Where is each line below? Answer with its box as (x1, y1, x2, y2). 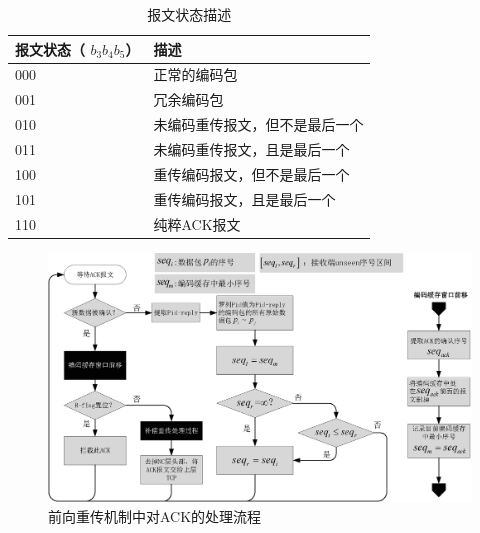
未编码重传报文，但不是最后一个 (153, 114, 364, 135)
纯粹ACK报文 (153, 213, 241, 234)
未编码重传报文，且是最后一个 (153, 138, 350, 159)
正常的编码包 (153, 64, 238, 85)
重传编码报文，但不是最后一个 (153, 163, 350, 184)
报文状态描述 (147, 4, 232, 24)
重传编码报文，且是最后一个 (153, 188, 336, 209)
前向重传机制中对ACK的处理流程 (48, 505, 262, 526)
